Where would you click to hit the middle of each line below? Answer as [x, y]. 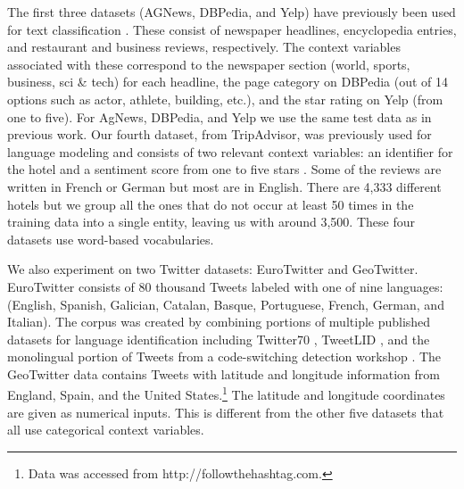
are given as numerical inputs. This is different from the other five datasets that [226, 412]
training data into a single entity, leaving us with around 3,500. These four [211, 222]
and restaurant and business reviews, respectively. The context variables [204, 47]
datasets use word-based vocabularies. [111, 239]
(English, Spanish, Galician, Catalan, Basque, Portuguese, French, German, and [226, 304]
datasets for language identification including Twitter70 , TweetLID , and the [219, 339]
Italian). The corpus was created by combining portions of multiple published [219, 322]
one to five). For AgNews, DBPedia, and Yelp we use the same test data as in [220, 116]
